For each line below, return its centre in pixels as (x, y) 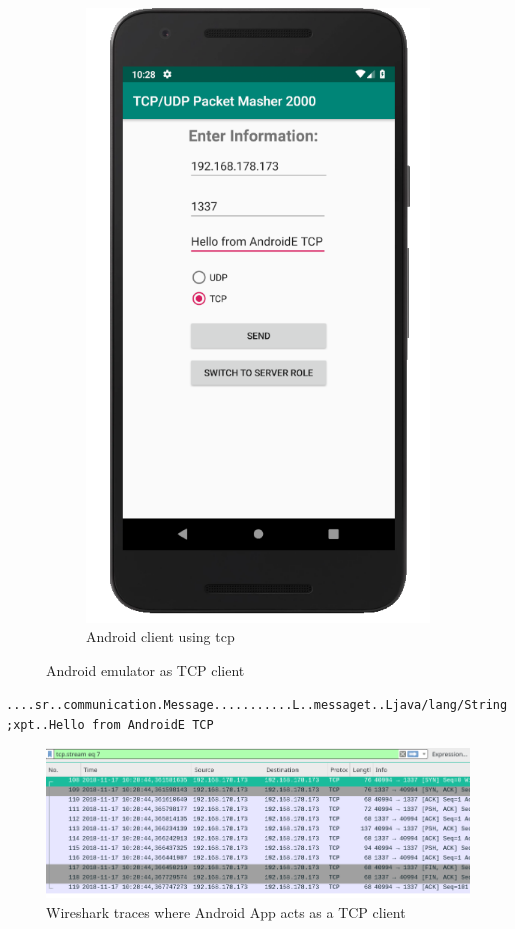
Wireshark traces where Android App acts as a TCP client (226, 911)
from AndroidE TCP (152, 724)
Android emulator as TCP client (145, 669)
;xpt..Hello (45, 724)
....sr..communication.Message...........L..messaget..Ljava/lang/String (257, 705)
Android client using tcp (160, 636)
